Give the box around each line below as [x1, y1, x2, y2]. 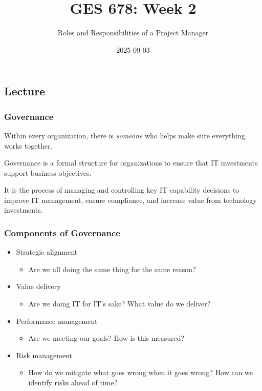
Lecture [4, 83, 46, 99]
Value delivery [16, 281, 61, 292]
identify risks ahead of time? [28, 377, 118, 388]
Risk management [16, 349, 72, 360]
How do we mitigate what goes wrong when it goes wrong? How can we [28, 367, 253, 378]
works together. [4, 140, 53, 151]
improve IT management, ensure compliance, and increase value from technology [4, 194, 257, 205]
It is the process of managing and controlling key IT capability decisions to [4, 184, 239, 195]
